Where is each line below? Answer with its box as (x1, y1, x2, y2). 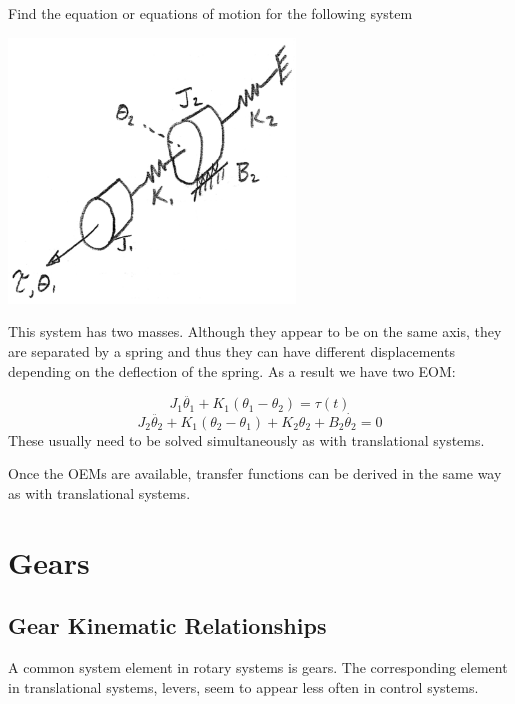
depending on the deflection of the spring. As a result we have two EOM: (8, 360, 456, 381)
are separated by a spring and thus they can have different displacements (8, 341, 455, 362)
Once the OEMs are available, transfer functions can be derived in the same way (8, 463, 502, 484)
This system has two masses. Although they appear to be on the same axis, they (8, 321, 502, 342)
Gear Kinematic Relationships (8, 610, 327, 641)
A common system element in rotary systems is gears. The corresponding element (8, 657, 508, 677)
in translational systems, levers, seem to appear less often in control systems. (8, 676, 479, 697)
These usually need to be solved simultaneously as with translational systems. (8, 429, 485, 450)
